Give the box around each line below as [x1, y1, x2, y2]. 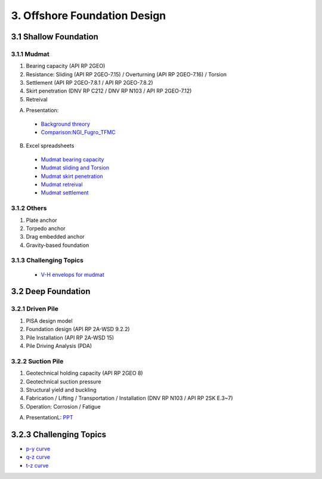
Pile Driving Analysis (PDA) [26, 342, 92, 349]
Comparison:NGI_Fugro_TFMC [41, 129, 116, 136]
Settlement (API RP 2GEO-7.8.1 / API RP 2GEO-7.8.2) [26, 79, 153, 86]
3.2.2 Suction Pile [11, 357, 64, 365]
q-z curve [26, 453, 51, 461]
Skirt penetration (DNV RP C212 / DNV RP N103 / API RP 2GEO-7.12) [26, 87, 192, 95]
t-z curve [26, 462, 49, 469]
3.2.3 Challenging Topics [11, 429, 107, 440]
